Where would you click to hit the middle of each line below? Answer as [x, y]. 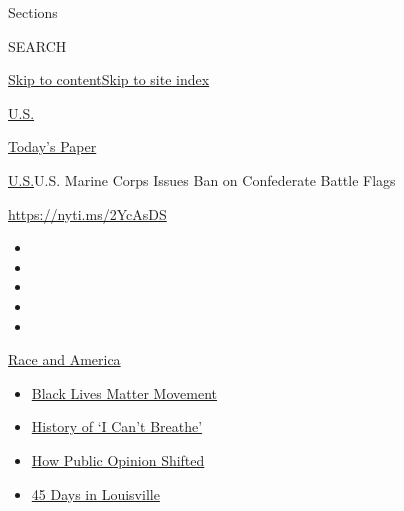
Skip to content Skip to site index [109, 79]
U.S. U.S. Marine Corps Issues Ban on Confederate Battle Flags [202, 179]
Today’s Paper [52, 146]
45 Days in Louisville [95, 493]
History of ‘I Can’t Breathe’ [117, 426]
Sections [33, 12]
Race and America [64, 359]
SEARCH [37, 45]
